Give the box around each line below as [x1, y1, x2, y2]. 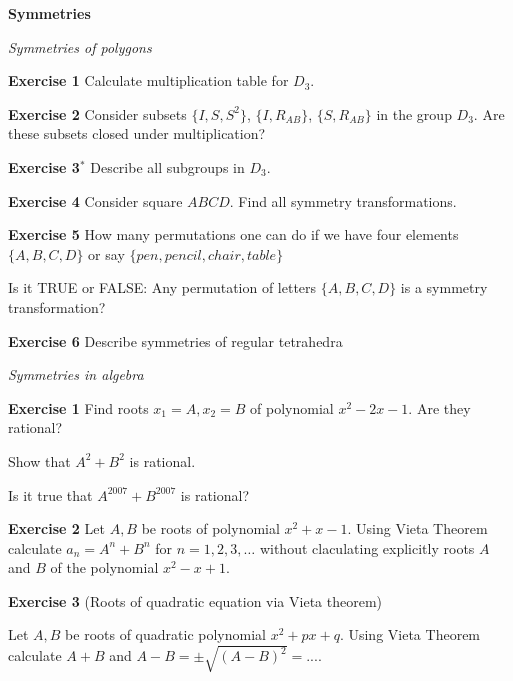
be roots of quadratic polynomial [65, 624, 266, 645]
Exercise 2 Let [8, 518, 105, 539]
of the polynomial [50, 557, 159, 578]
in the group [376, 103, 452, 124]
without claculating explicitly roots [259, 537, 475, 558]
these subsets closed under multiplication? [8, 123, 266, 144]
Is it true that [8, 484, 93, 505]
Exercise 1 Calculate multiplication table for [8, 70, 289, 91]
